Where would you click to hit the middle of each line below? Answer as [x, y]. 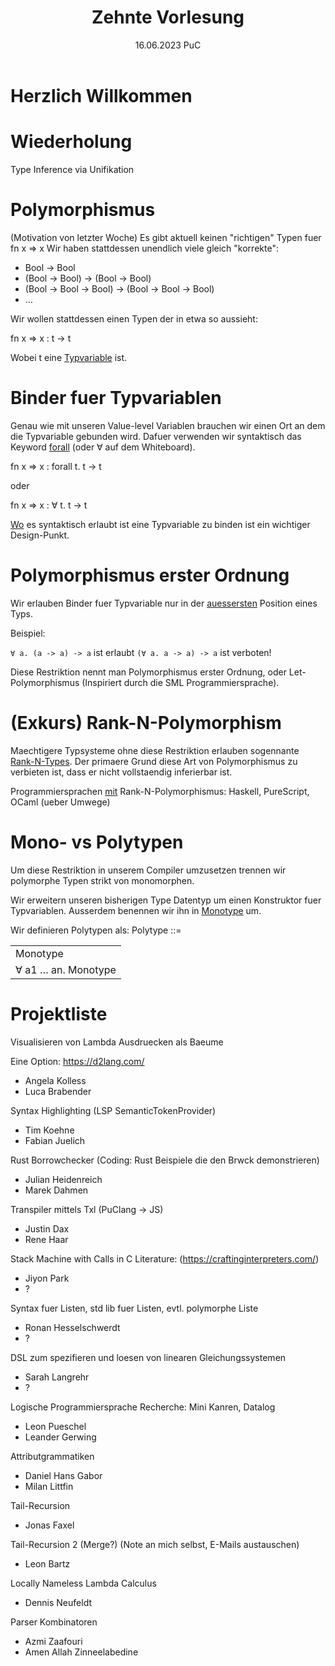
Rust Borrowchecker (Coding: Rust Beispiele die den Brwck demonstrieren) [165, 1160]
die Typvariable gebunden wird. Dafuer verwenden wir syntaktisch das [156, 436]
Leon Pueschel [55, 1426]
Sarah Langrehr [57, 1377]
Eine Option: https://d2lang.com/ [77, 1061]
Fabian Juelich [55, 1140]
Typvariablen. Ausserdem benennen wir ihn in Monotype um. [136, 910]
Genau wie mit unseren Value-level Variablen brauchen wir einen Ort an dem [168, 425]
